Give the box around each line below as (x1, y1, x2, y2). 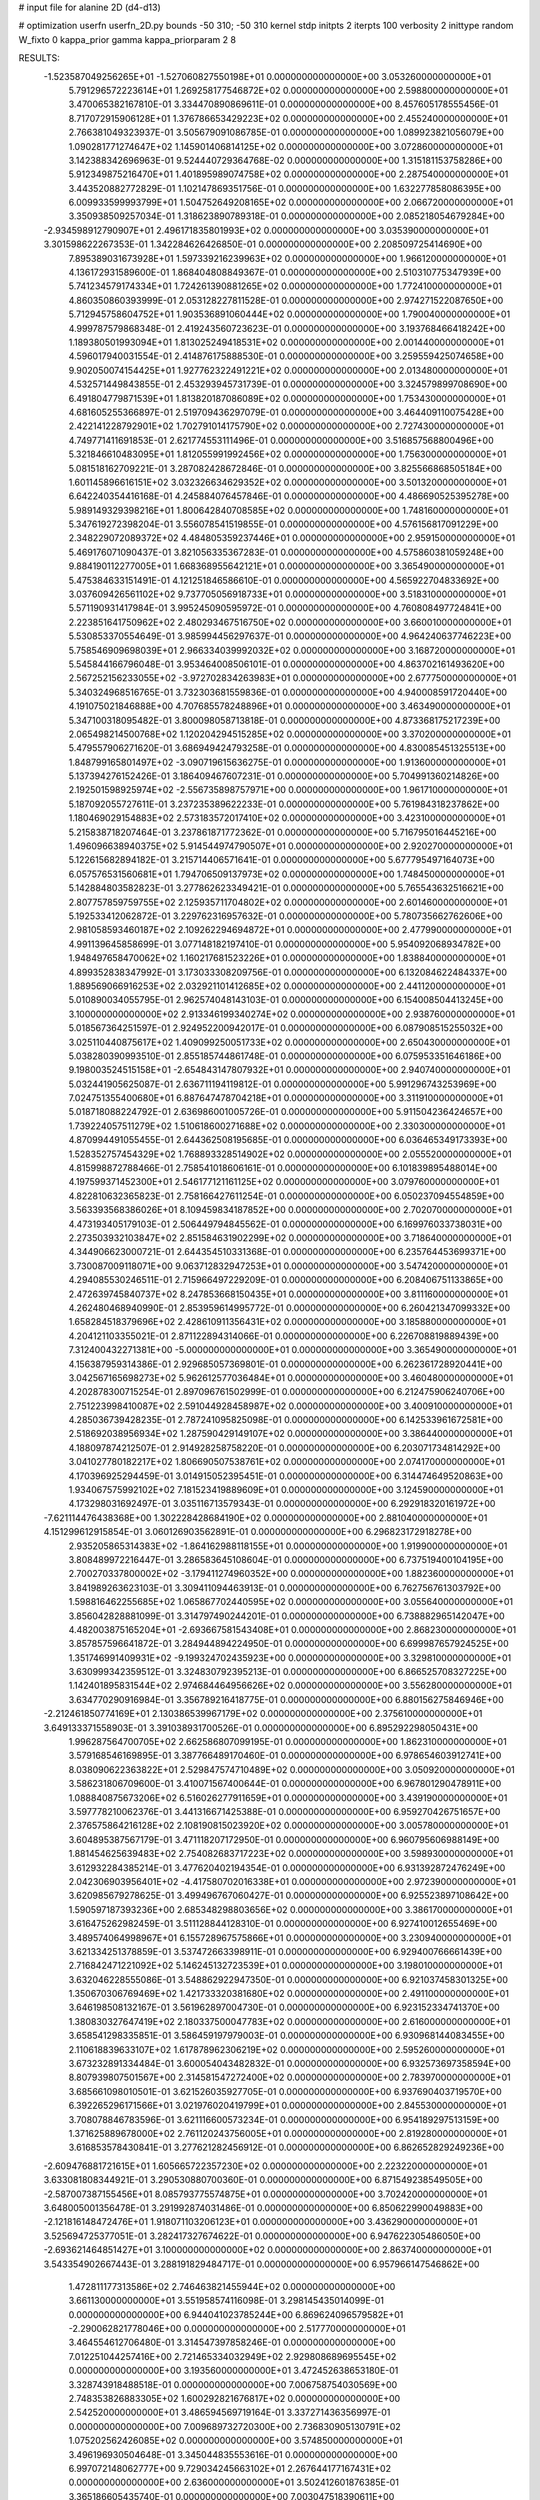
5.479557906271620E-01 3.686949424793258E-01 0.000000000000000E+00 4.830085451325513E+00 (68, 742, 507, 754)
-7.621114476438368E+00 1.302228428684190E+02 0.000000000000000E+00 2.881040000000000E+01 (43, 1511, 488, 1524)
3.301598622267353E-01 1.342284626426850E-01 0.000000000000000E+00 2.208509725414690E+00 (43, 238, 483, 250)
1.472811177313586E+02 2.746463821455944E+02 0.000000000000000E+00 (68, 2280, 396, 2292)
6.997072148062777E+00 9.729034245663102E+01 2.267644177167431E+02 (68, 2462, 392, 2474)
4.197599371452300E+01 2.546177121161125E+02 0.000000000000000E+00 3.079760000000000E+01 (68, 1176, 500, 1188)
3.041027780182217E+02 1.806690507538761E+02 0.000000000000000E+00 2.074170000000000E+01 (68, 1456, 505, 1468)
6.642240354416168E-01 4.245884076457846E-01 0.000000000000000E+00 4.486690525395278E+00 (68, 490, 510, 502)
